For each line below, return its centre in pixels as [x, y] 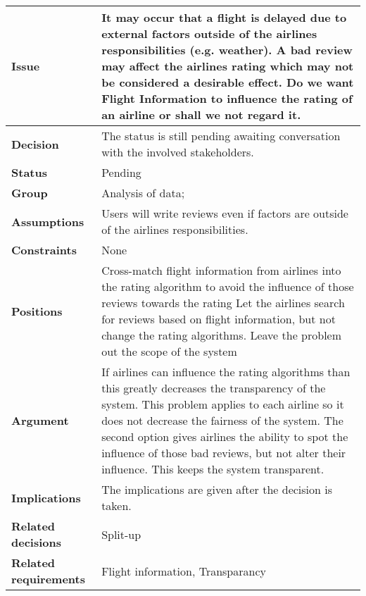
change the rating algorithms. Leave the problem [222, 335]
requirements [48, 579]
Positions [37, 311]
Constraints [44, 250]
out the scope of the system [169, 351]
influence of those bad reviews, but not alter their [224, 453]
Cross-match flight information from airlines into [221, 270]
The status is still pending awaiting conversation [221, 136]
